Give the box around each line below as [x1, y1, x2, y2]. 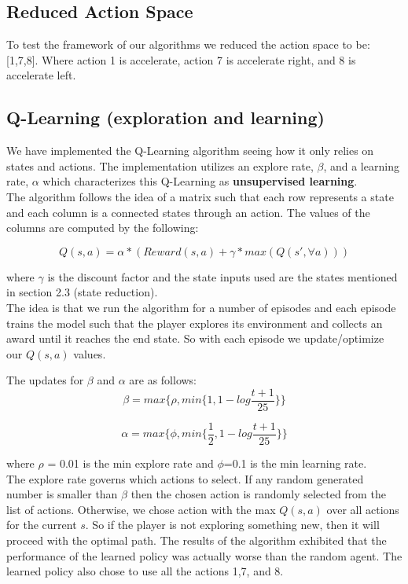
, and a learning [323, 157, 399, 174]
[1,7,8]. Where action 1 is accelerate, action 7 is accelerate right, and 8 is [6, 51, 356, 68]
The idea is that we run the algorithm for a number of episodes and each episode [6, 299, 396, 315]
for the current [6, 516, 77, 533]
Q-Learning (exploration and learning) [6, 105, 325, 130]
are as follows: [129, 372, 197, 388]
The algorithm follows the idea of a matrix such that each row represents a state [6, 188, 394, 204]
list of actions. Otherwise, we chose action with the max [6, 501, 276, 517]
